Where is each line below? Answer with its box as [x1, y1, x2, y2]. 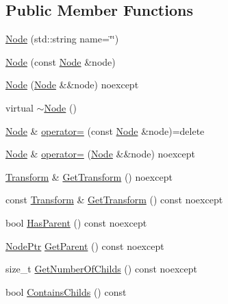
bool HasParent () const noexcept [5, 215, 147, 229]
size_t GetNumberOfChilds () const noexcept [5, 262, 197, 276]
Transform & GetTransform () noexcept [5, 169, 173, 183]
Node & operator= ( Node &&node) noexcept [5, 147, 196, 161]
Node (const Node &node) [5, 54, 116, 68]
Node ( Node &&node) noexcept [5, 77, 139, 92]
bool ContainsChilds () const [5, 284, 127, 299]
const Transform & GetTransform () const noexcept [5, 192, 223, 207]
